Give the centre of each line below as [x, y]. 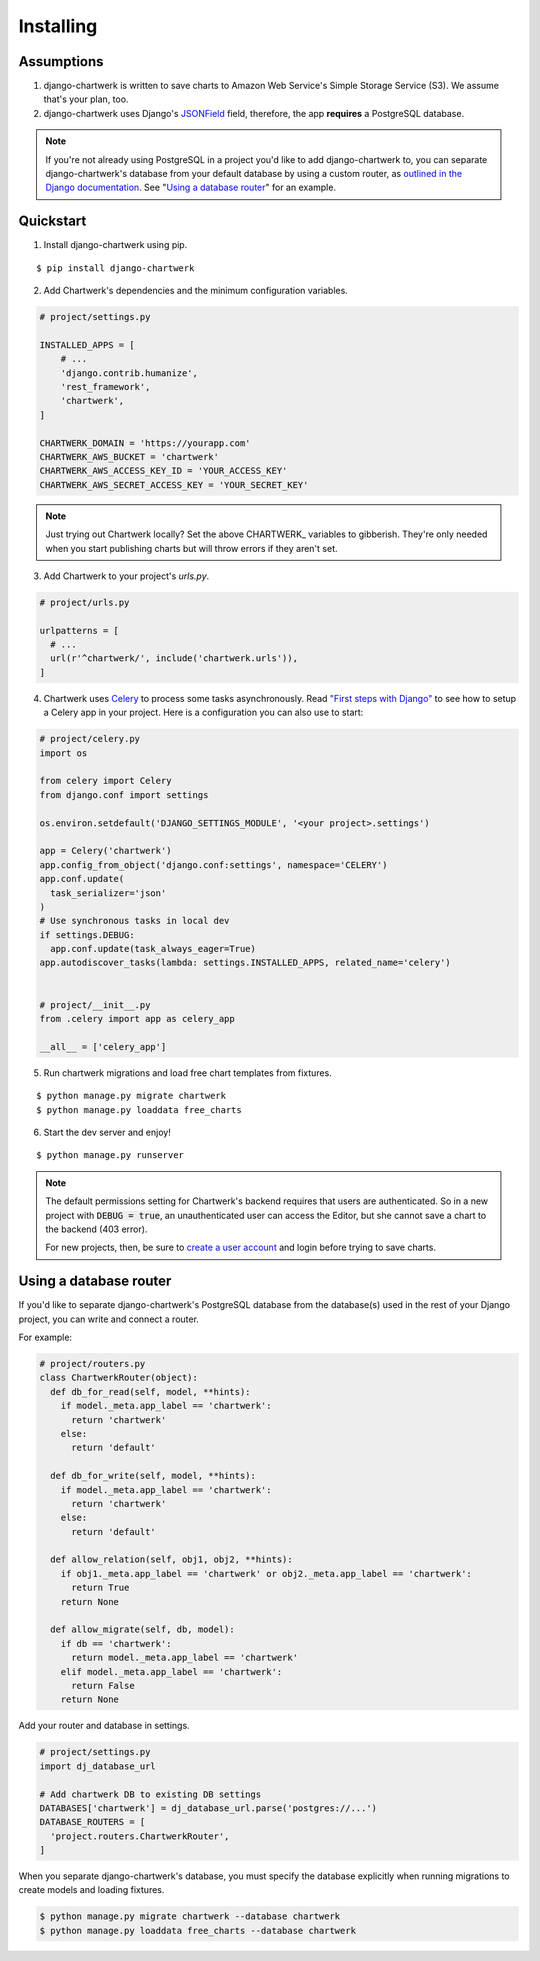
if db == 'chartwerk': [116, 1643]
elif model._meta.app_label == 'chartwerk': [171, 1671]
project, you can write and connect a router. [109, 1319]
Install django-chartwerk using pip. [115, 245]
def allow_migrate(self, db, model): [142, 1629]
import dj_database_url [98, 1766]
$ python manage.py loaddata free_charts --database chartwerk [198, 1930]
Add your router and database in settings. [104, 1726]
